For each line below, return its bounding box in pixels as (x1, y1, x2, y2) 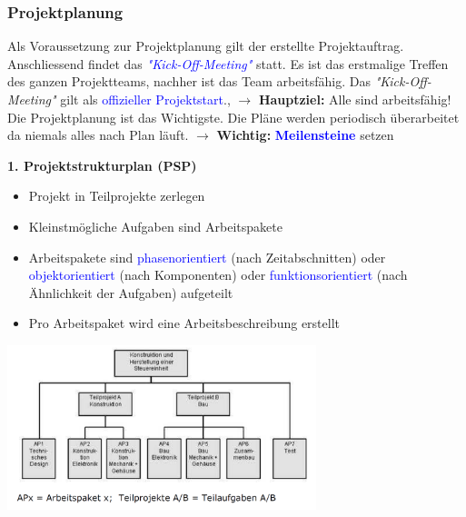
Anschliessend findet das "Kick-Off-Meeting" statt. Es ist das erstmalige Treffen (7, 54, 449, 73)
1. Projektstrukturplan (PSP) (7, 155, 197, 174)
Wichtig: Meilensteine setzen (216, 125, 394, 144)
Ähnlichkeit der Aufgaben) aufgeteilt (28, 283, 233, 302)
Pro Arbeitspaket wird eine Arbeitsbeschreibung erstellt (28, 313, 340, 333)
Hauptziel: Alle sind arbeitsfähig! (258, 90, 451, 108)
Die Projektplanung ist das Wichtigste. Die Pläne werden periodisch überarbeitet (7, 107, 460, 126)
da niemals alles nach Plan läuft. (7, 125, 189, 144)
